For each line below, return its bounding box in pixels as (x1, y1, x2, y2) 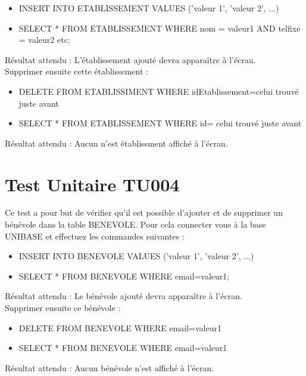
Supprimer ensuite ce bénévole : (5, 302, 121, 314)
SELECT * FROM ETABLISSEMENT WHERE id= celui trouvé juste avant (18, 117, 302, 129)
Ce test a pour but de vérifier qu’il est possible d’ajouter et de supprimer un (5, 206, 283, 219)
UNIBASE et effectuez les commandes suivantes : (5, 229, 185, 242)
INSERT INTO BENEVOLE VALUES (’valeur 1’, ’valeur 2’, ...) (18, 250, 254, 262)
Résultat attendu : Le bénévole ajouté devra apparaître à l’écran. (5, 290, 242, 302)
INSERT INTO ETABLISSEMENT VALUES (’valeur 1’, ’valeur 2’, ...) (18, 2, 279, 14)
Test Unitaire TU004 (5, 172, 180, 196)
